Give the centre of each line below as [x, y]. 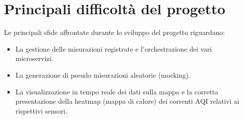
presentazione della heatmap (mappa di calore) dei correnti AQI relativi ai [127, 101]
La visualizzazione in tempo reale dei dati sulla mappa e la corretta [117, 91]
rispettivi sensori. [41, 110]
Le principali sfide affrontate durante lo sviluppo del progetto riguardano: [114, 32]
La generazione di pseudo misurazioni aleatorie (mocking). [103, 74]
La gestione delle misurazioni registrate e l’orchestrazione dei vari [114, 48]
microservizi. [34, 58]
